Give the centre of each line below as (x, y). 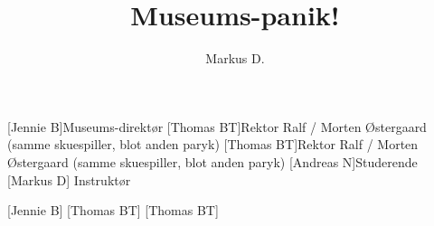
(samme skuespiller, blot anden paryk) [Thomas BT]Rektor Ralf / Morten (213, 144)
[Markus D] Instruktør (69, 179)
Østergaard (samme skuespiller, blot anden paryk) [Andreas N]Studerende (212, 161)
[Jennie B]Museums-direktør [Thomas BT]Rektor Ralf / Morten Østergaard (217, 126)
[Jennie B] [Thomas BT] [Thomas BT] (113, 210)
